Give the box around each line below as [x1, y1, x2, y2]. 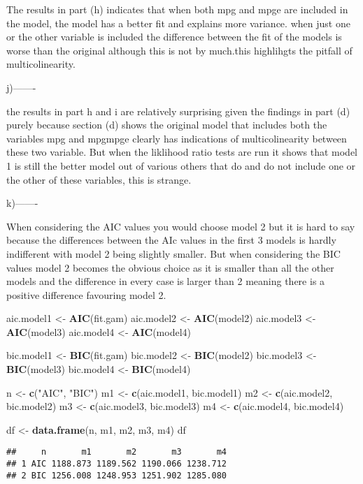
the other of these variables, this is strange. [6, 172, 192, 186]
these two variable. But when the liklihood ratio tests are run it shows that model [6, 145, 357, 159]
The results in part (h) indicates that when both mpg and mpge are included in [6, 2, 348, 16]
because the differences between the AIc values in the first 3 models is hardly [6, 233, 336, 247]
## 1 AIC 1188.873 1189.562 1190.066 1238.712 [6, 459, 227, 469]
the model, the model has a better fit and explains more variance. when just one [6, 15, 350, 30]
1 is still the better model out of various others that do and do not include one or [6, 158, 356, 173]
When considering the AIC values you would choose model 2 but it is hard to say [6, 219, 355, 233]
